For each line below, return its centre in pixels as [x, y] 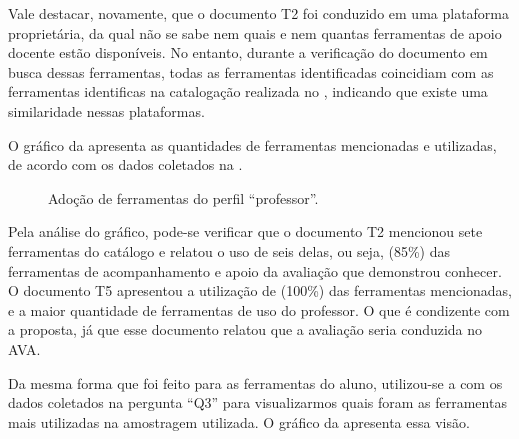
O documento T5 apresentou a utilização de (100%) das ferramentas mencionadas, [260, 290]
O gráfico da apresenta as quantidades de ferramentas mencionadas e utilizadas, [252, 144]
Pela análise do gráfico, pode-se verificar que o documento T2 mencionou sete [245, 231]
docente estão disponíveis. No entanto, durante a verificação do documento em [248, 52]
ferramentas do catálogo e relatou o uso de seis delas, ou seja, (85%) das [229, 250]
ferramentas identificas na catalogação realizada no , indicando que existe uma [248, 91]
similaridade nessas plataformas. [106, 110]
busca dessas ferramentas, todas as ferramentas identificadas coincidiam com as [251, 71]
